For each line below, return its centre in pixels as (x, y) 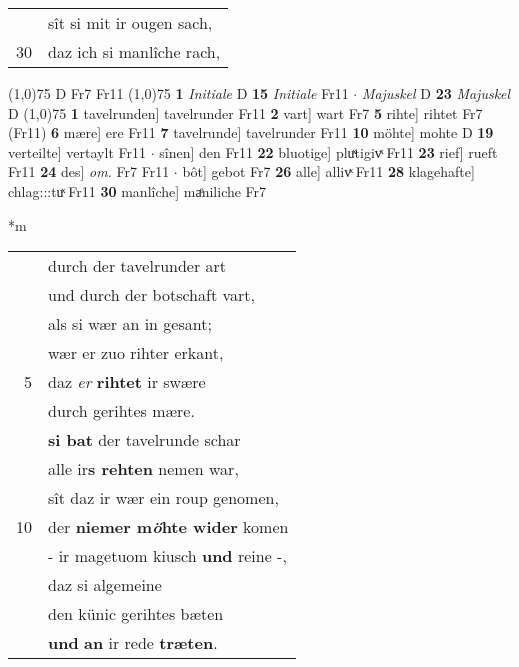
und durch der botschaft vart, (151, 295)
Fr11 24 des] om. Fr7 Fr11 (89, 171)
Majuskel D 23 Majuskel (436, 93)
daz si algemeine (105, 585)
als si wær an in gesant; (130, 324)
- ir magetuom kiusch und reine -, (167, 556)
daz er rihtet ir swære (127, 382)
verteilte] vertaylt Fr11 (77, 151)
